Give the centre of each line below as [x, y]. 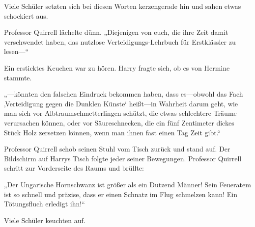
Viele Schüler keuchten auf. [45, 220]
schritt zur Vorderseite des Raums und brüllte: [74, 168]
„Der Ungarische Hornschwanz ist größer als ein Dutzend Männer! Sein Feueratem [127, 184]
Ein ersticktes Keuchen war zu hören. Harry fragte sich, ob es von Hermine [117, 67]
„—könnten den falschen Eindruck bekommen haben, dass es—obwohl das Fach [124, 94]
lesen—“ [16, 51]
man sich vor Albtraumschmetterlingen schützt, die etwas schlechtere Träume [120, 113]
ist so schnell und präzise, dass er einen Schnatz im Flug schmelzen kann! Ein [121, 194]
